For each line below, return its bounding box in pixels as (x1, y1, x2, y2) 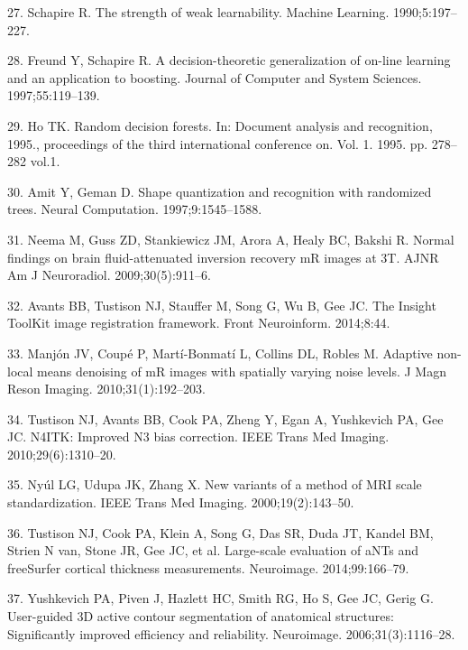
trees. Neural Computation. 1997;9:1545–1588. (7, 200, 262, 218)
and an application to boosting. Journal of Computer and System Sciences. (7, 68, 422, 87)
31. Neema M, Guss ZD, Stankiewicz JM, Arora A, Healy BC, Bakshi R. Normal (7, 229, 454, 248)
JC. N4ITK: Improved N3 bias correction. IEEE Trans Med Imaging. (7, 427, 390, 446)
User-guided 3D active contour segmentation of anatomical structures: (7, 607, 394, 626)
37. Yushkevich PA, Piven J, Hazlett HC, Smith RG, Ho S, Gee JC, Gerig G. (7, 589, 434, 608)
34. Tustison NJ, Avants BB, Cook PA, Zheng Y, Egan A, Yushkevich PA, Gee (7, 409, 444, 428)
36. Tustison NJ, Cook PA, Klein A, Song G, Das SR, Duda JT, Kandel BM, (7, 523, 434, 542)
